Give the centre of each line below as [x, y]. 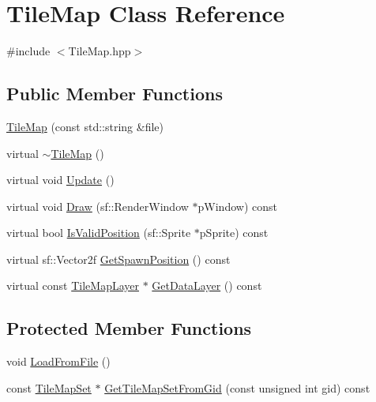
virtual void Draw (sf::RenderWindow [98, 206]
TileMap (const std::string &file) [85, 126]
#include [28, 51]
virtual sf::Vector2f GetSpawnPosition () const [118, 259]
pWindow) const [237, 206]
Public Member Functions [115, 94]
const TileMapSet [49, 387]
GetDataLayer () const [207, 286]
